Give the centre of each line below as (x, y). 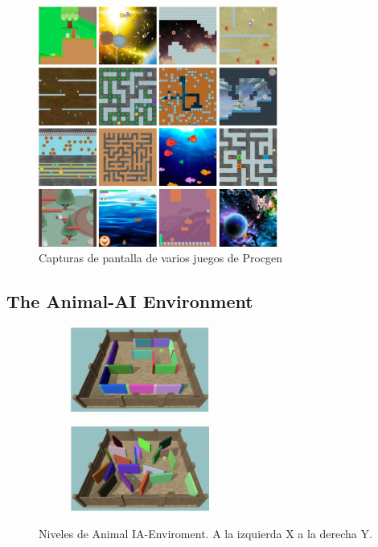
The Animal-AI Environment (130, 301)
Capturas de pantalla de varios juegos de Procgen (161, 258)
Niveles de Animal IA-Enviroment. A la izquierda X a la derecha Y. (205, 534)
